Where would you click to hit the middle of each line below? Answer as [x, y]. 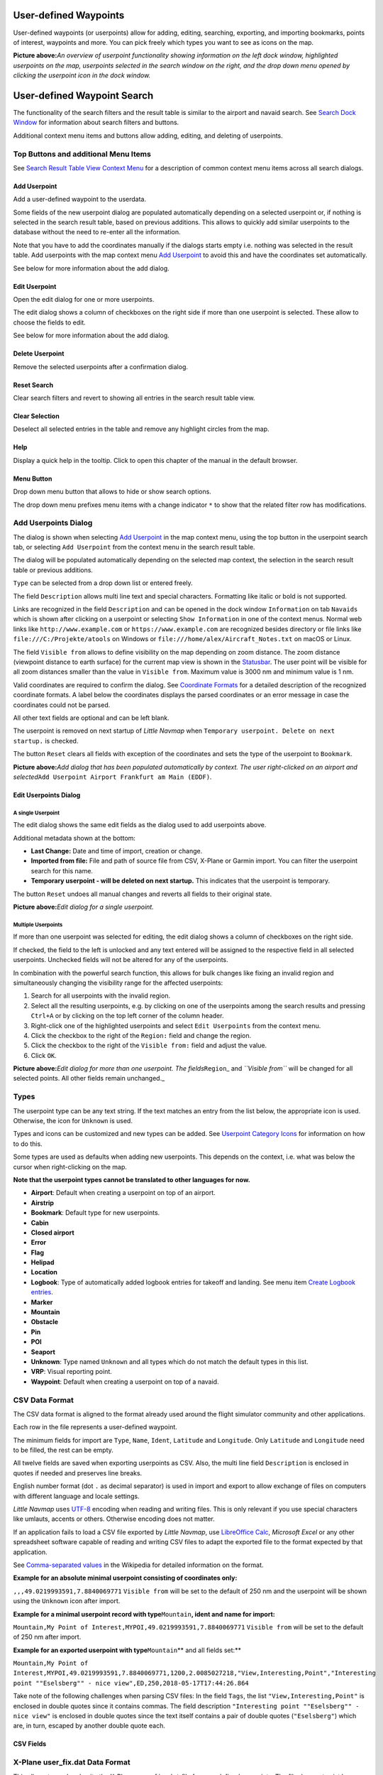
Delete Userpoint [39, 354]
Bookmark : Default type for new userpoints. [95, 1213]
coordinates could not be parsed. [62, 705]
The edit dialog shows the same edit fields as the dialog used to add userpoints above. [140, 825]
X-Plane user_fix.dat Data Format [72, 1762]
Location [44, 1272]
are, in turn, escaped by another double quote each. [89, 1726]
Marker [42, 1302]
